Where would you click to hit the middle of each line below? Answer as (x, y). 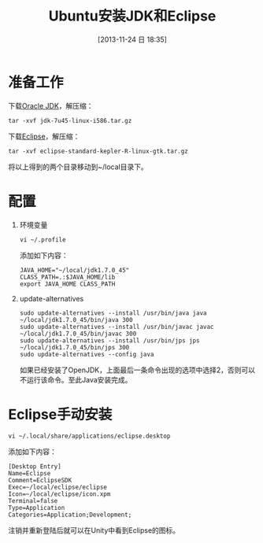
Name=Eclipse (30, 473)
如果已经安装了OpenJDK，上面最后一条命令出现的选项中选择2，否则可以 (137, 370)
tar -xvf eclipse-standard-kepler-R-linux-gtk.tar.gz (98, 151)
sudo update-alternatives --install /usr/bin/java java (113, 313)
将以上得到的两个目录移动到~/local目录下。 (78, 167)
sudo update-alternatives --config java (87, 354)
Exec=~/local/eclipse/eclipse (58, 487)
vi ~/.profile (43, 240)
